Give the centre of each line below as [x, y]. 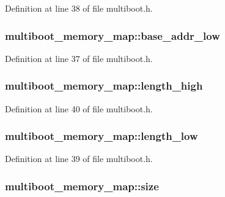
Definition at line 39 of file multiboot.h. [79, 159]
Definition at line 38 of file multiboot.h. [79, 8]
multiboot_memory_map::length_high [104, 86]
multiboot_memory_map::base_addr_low [112, 35]
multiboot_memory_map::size [82, 186]
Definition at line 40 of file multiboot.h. [79, 108]
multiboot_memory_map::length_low [101, 136]
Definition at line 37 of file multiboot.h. [79, 58]
